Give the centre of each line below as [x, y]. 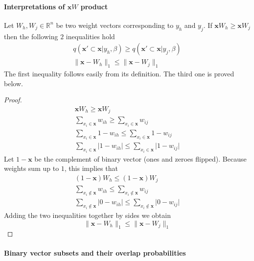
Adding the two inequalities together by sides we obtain [87, 215]
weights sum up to [32, 168]
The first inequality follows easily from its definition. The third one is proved [119, 74]
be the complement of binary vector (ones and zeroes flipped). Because [140, 158]
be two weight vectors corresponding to [115, 25]
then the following [31, 36]
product [94, 6]
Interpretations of [35, 6]
